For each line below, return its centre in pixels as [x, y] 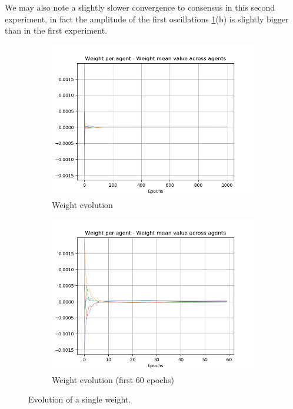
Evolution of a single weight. [80, 399]
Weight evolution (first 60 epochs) [113, 379]
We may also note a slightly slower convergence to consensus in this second [140, 7]
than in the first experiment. [56, 30]
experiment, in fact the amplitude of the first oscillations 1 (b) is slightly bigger [147, 19]
